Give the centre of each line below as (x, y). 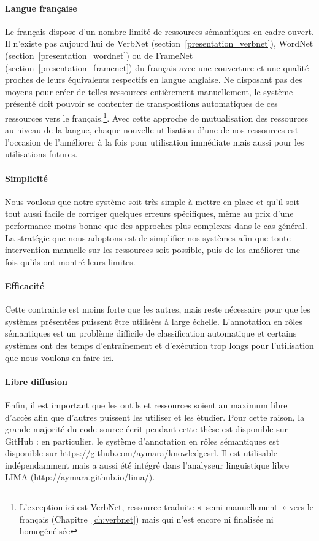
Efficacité (25, 285)
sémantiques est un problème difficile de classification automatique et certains (151, 333)
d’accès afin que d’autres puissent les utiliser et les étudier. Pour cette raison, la (155, 417)
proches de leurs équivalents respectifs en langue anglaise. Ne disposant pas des (154, 80)
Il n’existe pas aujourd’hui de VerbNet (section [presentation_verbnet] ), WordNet (159, 43)
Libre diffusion (37, 381)
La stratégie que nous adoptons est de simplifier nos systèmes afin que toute (148, 237)
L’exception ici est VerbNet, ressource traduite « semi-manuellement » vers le (166, 507)
